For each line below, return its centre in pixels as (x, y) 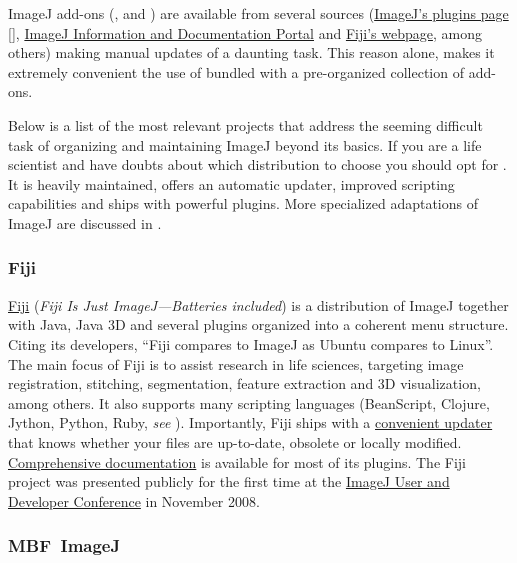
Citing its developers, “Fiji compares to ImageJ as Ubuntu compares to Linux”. (251, 343)
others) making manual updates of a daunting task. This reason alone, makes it (251, 52)
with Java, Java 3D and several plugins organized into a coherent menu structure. (258, 324)
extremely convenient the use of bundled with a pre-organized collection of (236, 71)
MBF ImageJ (64, 545)
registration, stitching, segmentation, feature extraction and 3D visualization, (244, 383)
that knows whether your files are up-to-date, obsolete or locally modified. (235, 441)
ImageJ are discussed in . (85, 222)
